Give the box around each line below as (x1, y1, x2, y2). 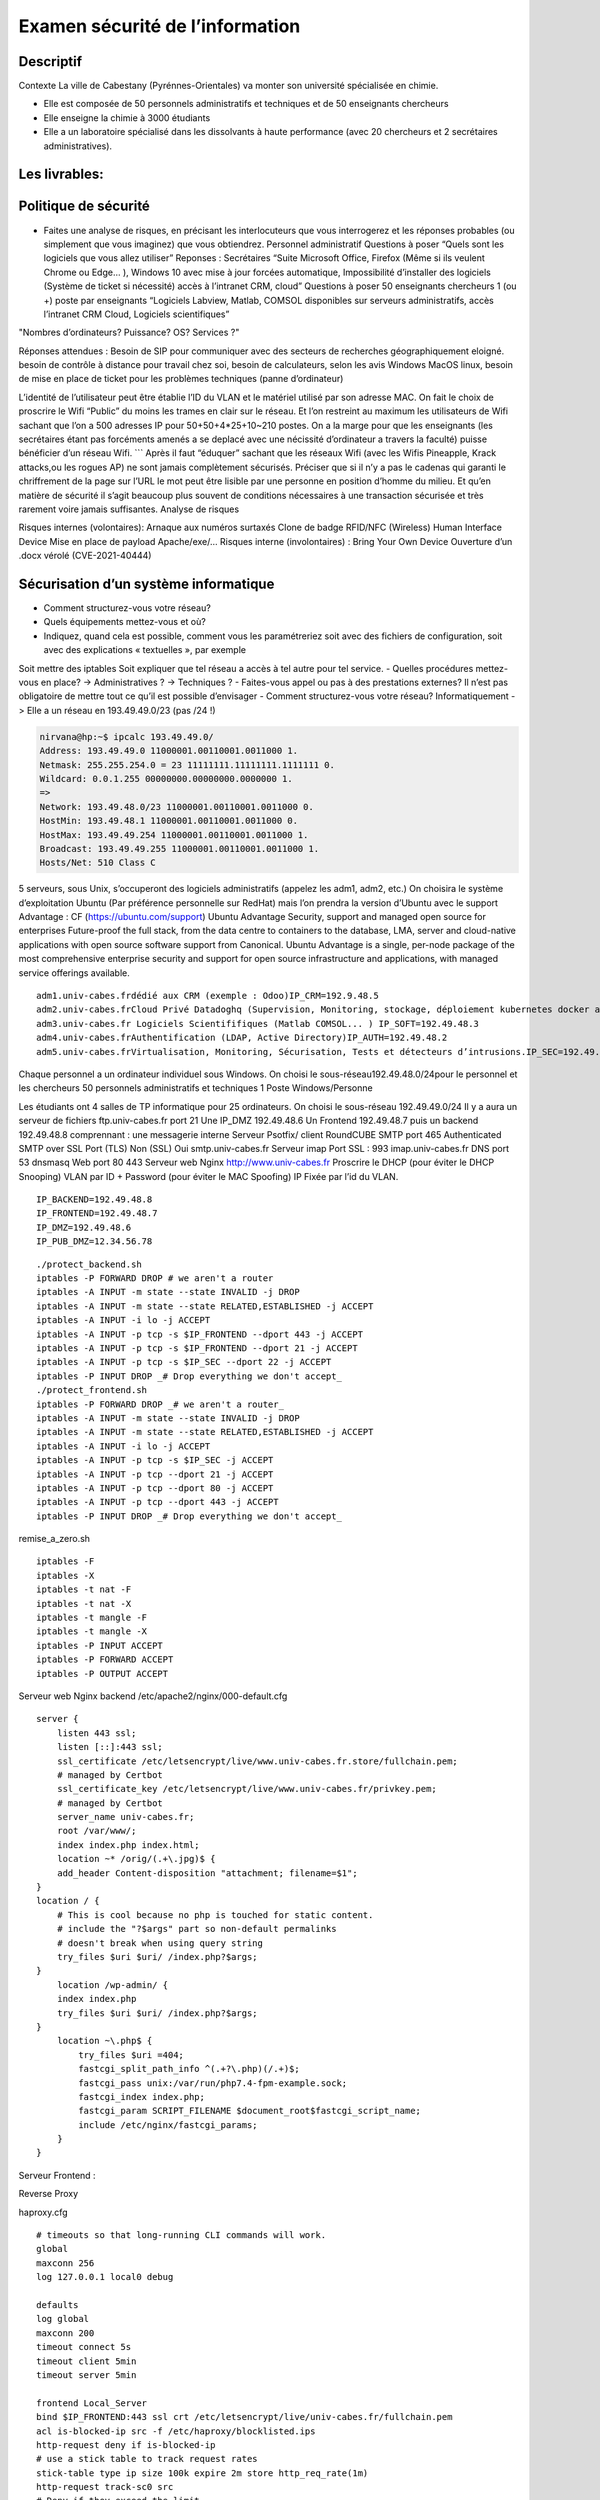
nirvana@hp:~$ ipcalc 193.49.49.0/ (39, 731, 214, 742)
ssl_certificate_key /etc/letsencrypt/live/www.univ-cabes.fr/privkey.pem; (56, 1783, 437, 1795)
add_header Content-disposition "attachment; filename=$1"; (56, 1867, 359, 1879)
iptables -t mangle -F (36, 1612, 148, 1624)
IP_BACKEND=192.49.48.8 (36, 1194, 153, 1205)
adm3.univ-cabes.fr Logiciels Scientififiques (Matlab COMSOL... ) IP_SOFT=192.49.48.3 (36, 1018, 480, 1029)
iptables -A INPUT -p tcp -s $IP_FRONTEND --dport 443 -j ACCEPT (36, 1328, 364, 1340)
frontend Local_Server (36, 2397, 148, 2409)
